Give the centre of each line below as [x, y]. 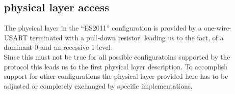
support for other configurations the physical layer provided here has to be [116, 76]
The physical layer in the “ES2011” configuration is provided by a [103, 28]
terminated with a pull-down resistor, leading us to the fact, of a [127, 37]
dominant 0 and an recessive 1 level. [58, 47]
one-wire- [218, 28]
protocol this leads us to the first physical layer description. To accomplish [116, 66]
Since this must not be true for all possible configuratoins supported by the [117, 56]
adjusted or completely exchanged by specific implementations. [98, 85]
